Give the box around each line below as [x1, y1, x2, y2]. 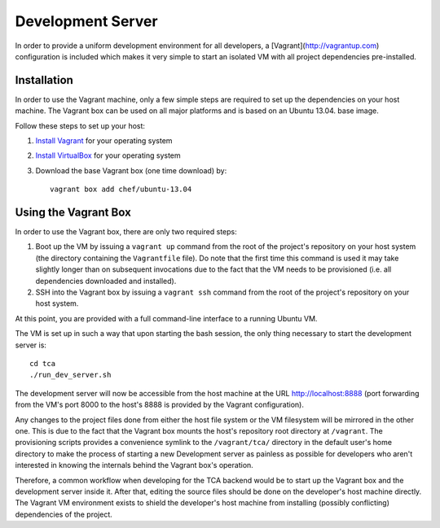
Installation [15, 73, 73, 87]
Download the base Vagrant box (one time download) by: [35, 165, 227, 175]
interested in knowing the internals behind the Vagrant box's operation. [15, 460, 254, 470]
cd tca [29, 359, 56, 368]
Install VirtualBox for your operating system [35, 151, 181, 160]
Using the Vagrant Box [15, 206, 132, 219]
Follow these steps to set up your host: [15, 120, 146, 130]
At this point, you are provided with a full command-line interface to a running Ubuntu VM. [15, 313, 318, 323]
